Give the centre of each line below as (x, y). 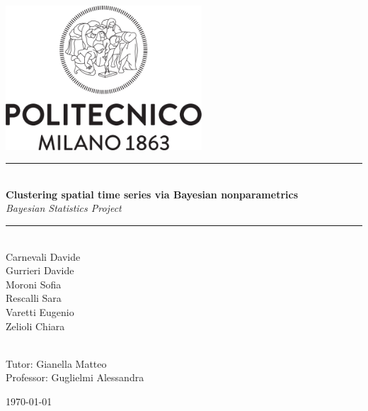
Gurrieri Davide (40, 270)
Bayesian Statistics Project (64, 208)
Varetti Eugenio (40, 312)
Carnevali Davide (43, 256)
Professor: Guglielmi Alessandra (75, 377)
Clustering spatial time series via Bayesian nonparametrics (152, 194)
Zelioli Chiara (35, 326)
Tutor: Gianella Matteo (56, 363)
